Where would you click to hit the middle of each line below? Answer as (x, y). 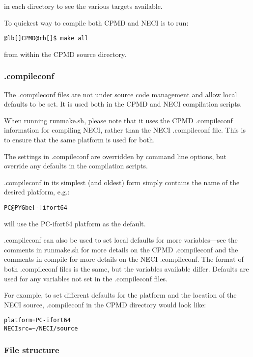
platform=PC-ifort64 (38, 320)
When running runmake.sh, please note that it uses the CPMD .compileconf (118, 120)
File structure (32, 349)
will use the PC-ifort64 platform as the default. (75, 223)
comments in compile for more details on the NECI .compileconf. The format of (124, 259)
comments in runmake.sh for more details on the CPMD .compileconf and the (121, 249)
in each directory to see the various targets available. (83, 6)
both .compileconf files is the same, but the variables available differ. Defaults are (126, 269)
